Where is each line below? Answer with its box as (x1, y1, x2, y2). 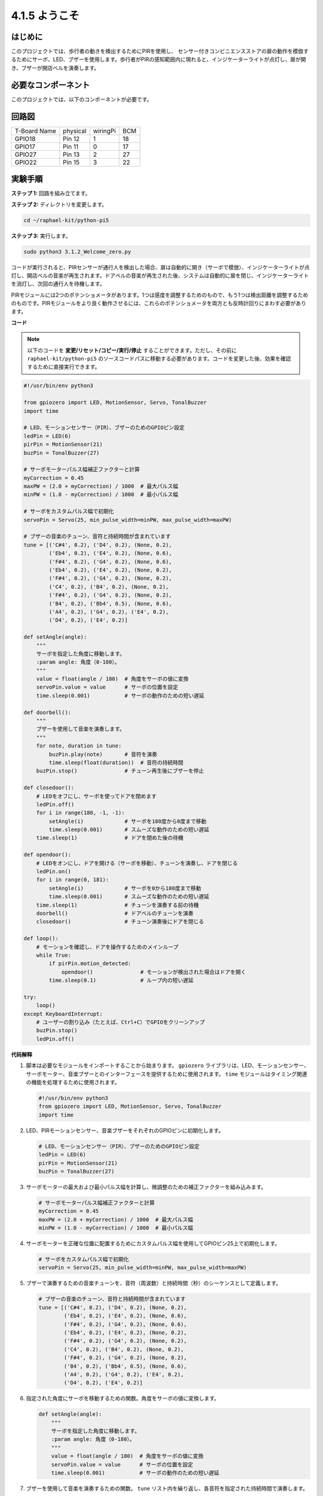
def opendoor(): (23, 852, 72, 858)
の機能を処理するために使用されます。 (26, 1079, 120, 1086)
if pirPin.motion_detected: (48, 960, 132, 967)
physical (63, 126, 87, 135)
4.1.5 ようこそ (11, 9, 80, 22)
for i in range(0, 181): (36, 877, 109, 883)
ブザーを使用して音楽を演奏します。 (36, 726, 125, 732)
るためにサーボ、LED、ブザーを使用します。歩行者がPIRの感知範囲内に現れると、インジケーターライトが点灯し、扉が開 (11, 56, 306, 63)
